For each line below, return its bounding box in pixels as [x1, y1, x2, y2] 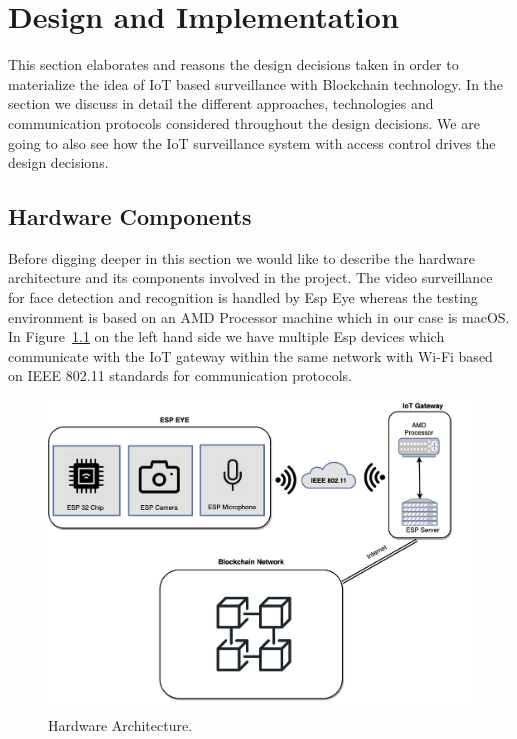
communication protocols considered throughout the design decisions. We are [8, 112, 480, 133]
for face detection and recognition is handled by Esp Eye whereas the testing [8, 287, 478, 308]
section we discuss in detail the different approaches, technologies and [8, 93, 434, 114]
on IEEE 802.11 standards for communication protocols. [8, 365, 352, 386]
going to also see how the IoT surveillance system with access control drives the [8, 132, 496, 153]
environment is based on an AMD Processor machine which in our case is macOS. [8, 306, 510, 327]
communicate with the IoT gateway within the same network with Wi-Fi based [8, 345, 493, 366]
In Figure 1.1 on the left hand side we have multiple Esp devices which [8, 326, 445, 347]
